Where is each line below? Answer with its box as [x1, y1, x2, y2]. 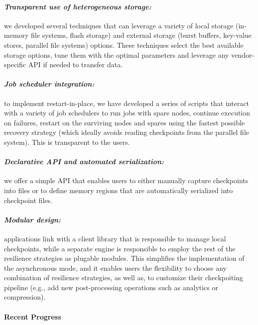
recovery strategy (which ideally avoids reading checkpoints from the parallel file [4, 127, 250, 137]
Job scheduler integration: [4, 79, 95, 89]
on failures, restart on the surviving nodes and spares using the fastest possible [4, 117, 245, 127]
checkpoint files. [4, 195, 52, 205]
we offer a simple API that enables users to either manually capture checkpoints [4, 175, 249, 186]
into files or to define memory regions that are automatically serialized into [4, 185, 233, 195]
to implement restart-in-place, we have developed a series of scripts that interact [4, 98, 250, 108]
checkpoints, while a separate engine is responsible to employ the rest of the [4, 243, 236, 253]
